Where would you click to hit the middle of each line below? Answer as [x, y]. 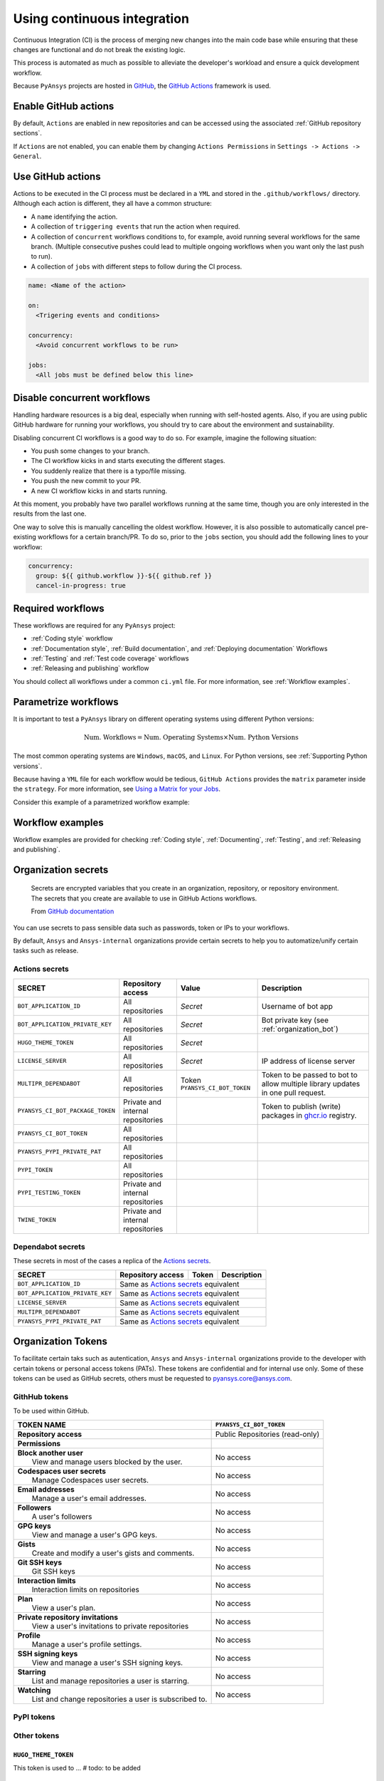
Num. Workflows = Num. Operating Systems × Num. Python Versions [191, 737]
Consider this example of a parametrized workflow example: [101, 802]
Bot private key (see [295, 1020]
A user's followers [62, 1516]
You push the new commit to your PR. [86, 481]
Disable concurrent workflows [82, 398]
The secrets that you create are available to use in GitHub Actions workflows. [144, 898]
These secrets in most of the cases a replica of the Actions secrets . [112, 1261]
